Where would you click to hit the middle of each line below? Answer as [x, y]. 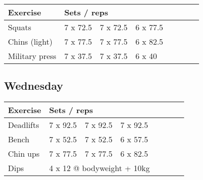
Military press [32, 56]
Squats [20, 27]
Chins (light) [30, 41]
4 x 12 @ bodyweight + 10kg [100, 168]
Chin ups [24, 154]
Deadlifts [24, 125]
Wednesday [34, 86]
